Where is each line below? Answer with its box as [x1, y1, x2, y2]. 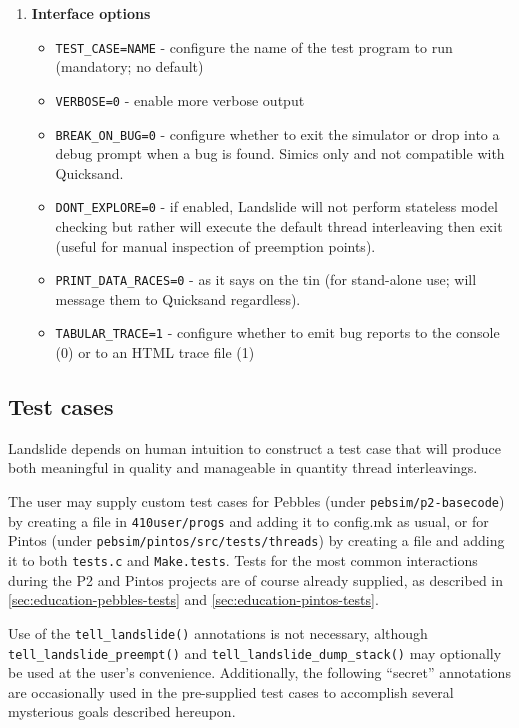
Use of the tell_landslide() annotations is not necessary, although [8, 622, 428, 643]
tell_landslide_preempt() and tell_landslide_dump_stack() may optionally [8, 642, 502, 663]
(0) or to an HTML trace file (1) [55, 342, 255, 363]
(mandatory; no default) [55, 56, 204, 77]
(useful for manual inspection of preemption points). [55, 235, 376, 256]
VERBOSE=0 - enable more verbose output [55, 89, 305, 110]
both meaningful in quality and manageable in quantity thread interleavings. [8, 457, 478, 478]
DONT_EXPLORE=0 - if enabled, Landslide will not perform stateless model [55, 196, 498, 217]
